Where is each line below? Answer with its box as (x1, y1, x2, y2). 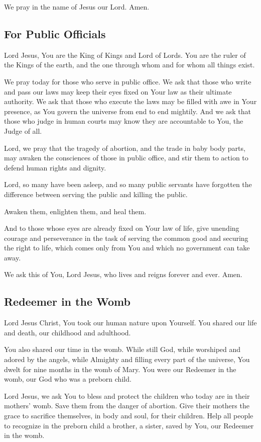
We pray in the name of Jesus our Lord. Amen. (4, 2, 150, 12)
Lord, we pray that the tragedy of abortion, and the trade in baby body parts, (4, 142, 245, 153)
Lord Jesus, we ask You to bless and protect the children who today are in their (4, 390, 250, 401)
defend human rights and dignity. (4, 162, 106, 172)
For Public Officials (4, 26, 106, 41)
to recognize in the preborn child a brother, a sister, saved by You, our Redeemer (4, 420, 254, 430)
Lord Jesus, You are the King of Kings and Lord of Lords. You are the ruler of (4, 49, 246, 60)
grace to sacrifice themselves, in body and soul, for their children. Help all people (4, 410, 253, 421)
